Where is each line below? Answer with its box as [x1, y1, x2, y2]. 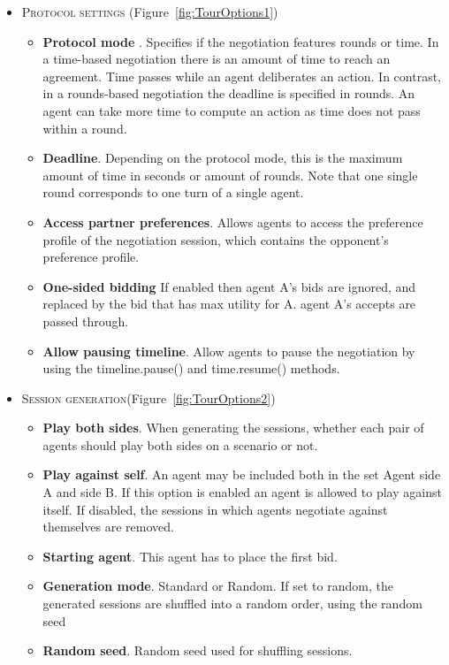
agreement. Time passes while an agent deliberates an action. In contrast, [42, 66, 441, 85]
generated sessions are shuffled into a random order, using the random [42, 594, 422, 613]
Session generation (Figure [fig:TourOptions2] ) [21, 388, 276, 407]
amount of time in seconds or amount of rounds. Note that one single [42, 165, 418, 184]
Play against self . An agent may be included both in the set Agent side [42, 465, 441, 484]
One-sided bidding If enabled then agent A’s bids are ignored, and [42, 277, 416, 295]
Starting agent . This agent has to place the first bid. [42, 547, 338, 565]
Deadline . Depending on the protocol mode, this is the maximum [42, 149, 403, 167]
